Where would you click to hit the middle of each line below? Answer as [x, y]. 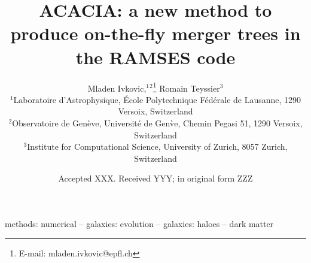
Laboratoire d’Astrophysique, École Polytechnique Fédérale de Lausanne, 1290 [157, 99]
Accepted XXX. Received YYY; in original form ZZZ [155, 178]
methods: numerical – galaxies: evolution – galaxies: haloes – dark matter [139, 223]
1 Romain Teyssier [186, 87]
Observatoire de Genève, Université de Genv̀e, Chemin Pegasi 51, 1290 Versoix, [157, 123]
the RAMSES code [155, 57]
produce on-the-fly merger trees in [155, 33]
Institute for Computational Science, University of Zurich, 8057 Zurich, [157, 146]
